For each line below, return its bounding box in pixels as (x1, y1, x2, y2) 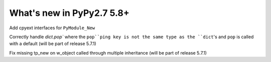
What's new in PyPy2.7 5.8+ (9, 7, 130, 18)
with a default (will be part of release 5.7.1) (9, 41, 96, 47)
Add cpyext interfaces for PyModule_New (9, 25, 95, 31)
